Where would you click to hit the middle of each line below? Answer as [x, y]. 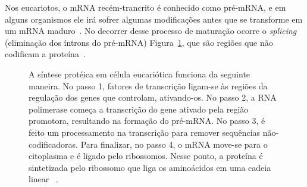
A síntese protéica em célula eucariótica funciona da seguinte [140, 74]
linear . [43, 179]
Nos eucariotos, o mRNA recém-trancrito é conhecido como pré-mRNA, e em [145, 7]
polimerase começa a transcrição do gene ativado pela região [139, 109]
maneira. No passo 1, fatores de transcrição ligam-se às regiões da [148, 85]
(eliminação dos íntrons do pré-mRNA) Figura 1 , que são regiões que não [139, 42]
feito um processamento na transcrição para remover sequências [145, 132]
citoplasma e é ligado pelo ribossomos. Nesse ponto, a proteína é [146, 156]
